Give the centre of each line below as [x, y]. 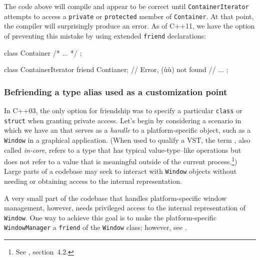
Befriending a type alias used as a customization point [116, 91]
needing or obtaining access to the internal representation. [93, 181]
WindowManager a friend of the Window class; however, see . [95, 227]
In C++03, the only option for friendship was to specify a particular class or [123, 110]
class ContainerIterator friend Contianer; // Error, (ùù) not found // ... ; [116, 69]
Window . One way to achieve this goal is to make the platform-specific [110, 217]
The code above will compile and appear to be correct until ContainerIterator [126, 6]
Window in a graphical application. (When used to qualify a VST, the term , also [127, 140]
